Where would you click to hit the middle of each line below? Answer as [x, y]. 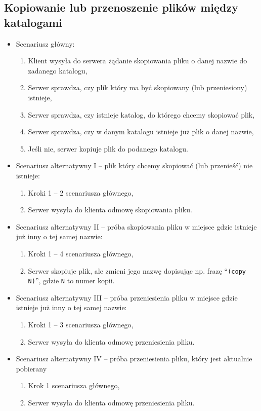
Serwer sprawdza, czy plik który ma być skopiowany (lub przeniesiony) [138, 87]
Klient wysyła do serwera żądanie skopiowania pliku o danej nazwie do [138, 61]
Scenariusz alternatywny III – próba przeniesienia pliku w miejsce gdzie [127, 297]
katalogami [33, 22]
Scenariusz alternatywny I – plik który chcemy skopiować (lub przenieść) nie [134, 165]
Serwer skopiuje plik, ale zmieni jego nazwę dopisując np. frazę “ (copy [137, 270]
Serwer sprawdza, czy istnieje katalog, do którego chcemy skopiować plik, [141, 114]
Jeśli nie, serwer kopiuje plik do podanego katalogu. [108, 148]
